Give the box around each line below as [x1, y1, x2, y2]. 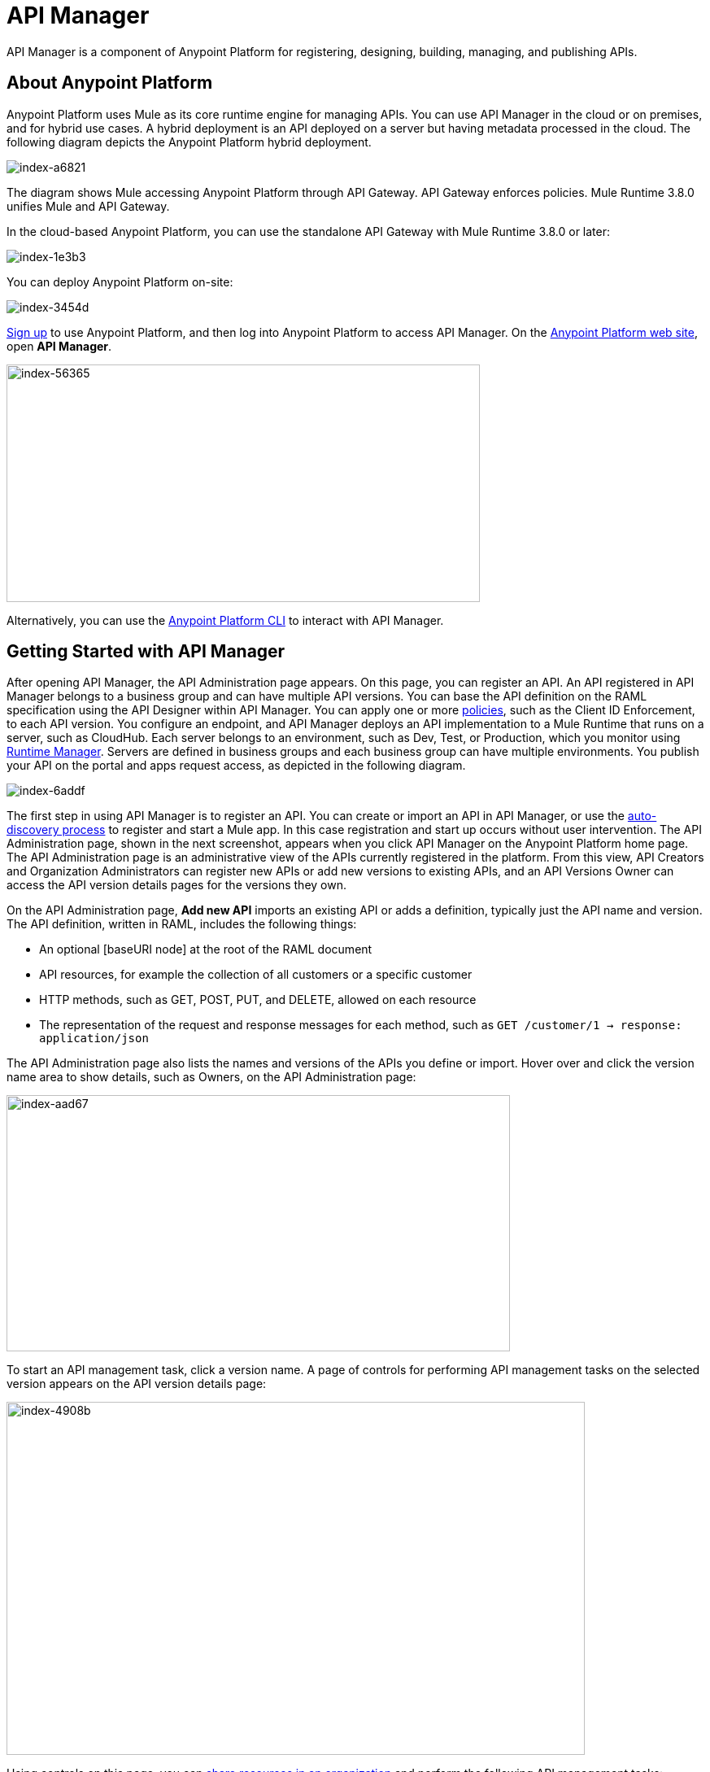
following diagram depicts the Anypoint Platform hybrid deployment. [7, 134, 372, 149]
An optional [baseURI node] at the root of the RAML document [39, 942, 372, 957]
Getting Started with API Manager [7, 641, 285, 662]
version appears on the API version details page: [7, 1377, 267, 1391]
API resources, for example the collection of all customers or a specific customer [39, 967, 473, 982]
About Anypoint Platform [7, 72, 213, 94]
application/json [39, 1032, 149, 1045]
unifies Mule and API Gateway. [7, 199, 170, 213]
